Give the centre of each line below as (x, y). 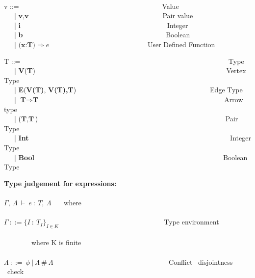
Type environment (191, 222)
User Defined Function (181, 44)
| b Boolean (102, 35)
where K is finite (56, 242)
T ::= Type (124, 61)
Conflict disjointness (201, 262)
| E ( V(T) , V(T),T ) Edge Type (128, 90)
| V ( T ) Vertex (130, 70)
